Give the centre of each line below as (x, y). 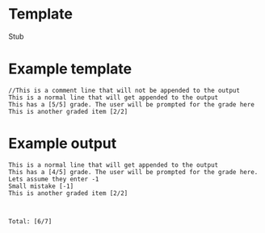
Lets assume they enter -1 (54, 179)
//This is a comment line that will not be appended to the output (124, 90)
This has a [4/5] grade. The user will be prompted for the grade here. (133, 172)
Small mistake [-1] (41, 186)
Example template (70, 69)
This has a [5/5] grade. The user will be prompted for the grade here (131, 104)
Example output (63, 144)
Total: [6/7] (30, 221)
